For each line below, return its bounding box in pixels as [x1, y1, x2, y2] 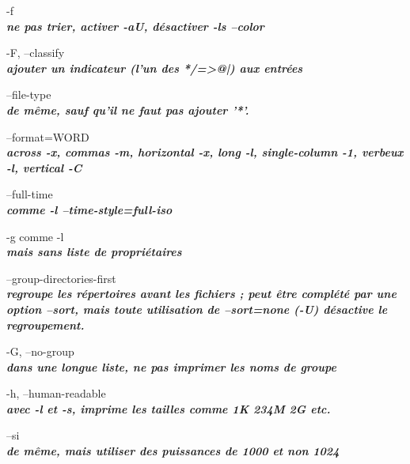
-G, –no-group [6, 343, 74, 360]
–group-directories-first [6, 270, 116, 286]
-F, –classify [6, 44, 65, 61]
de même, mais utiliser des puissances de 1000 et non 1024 [6, 443, 340, 459]
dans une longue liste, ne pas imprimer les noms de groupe [6, 358, 336, 375]
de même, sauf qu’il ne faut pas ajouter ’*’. [6, 101, 249, 118]
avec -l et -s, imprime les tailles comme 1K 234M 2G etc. [6, 400, 331, 417]
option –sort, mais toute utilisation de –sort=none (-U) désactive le [6, 300, 388, 317]
